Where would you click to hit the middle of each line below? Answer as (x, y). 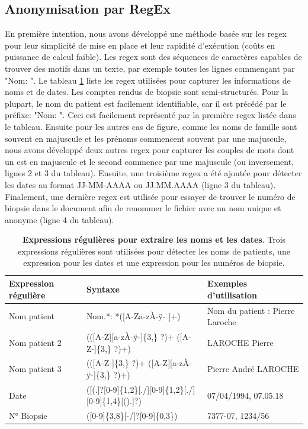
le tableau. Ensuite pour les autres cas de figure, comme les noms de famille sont (151, 126)
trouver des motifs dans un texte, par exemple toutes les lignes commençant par (150, 68)
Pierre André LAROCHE (253, 369)
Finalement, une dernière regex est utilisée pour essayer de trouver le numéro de (150, 196)
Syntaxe (103, 289)
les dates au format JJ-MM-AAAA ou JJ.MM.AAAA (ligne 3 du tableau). (140, 184)
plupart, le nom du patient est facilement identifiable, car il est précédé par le (146, 103)
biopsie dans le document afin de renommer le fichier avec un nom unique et (143, 208)
